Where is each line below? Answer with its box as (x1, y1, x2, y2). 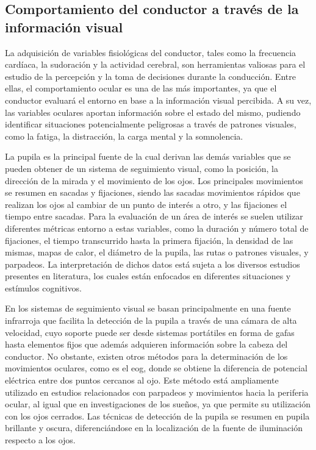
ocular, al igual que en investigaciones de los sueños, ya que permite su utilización (5, 398, 311, 410)
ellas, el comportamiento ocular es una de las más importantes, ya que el (5, 82, 277, 95)
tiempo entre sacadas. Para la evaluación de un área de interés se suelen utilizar (5, 210, 303, 223)
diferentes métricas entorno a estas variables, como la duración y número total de (5, 221, 309, 234)
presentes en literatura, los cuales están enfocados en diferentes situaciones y (5, 270, 291, 282)
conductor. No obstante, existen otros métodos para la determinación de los (5, 349, 288, 362)
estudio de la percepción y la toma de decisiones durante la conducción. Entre (5, 70, 296, 82)
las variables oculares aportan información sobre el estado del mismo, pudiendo (5, 105, 301, 118)
